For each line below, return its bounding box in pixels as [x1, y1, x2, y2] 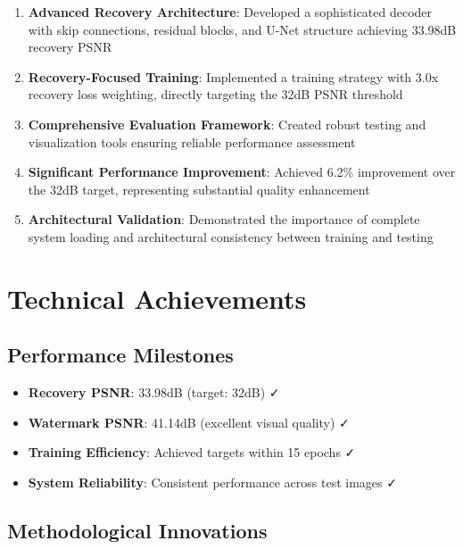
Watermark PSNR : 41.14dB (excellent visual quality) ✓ [28, 412, 350, 431]
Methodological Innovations [7, 516, 268, 544]
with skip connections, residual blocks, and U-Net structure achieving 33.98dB [28, 20, 457, 38]
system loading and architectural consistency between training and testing [28, 227, 434, 245]
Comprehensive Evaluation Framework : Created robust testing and [28, 114, 426, 133]
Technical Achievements [7, 279, 307, 316]
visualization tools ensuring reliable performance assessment [28, 132, 356, 151]
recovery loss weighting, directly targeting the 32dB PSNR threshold [28, 85, 403, 104]
